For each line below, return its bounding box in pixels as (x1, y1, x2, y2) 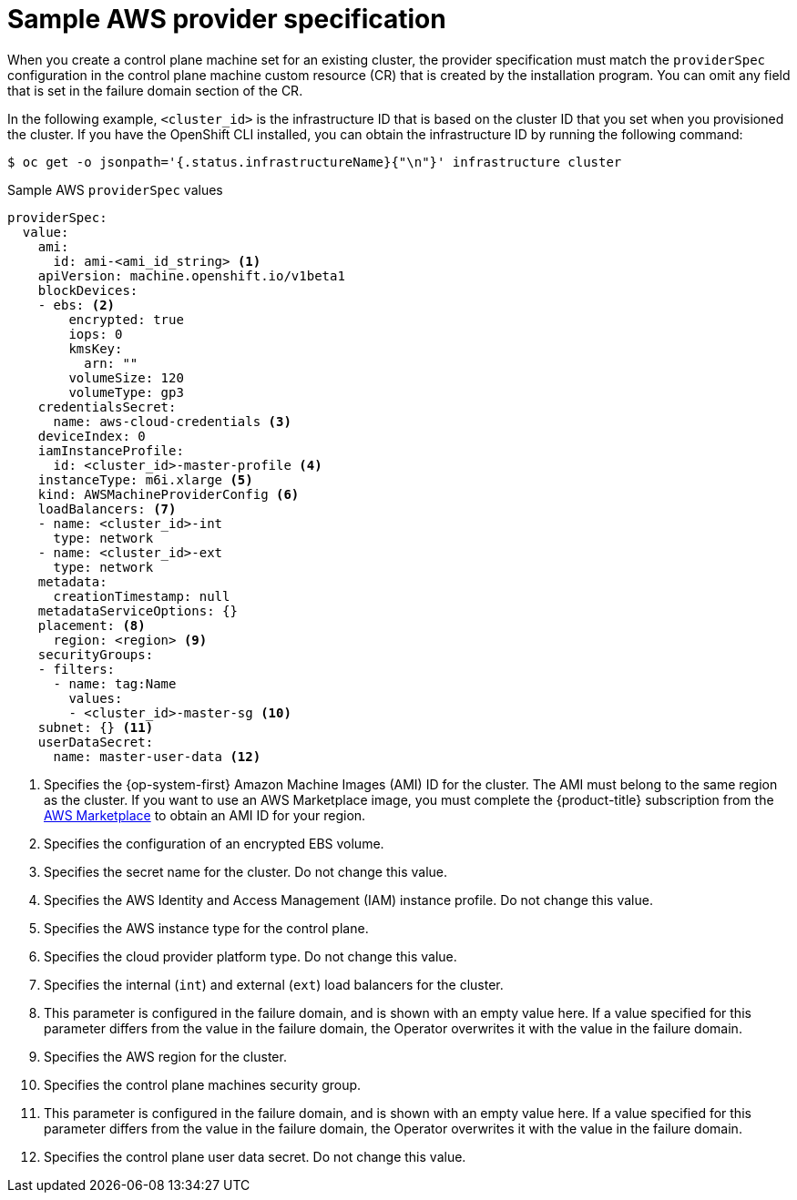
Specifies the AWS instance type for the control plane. (44, 920, 369, 936)
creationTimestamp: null (53, 588, 230, 604)
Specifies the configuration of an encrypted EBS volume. (44, 835, 384, 851)
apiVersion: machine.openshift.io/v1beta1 (37, 268, 345, 283)
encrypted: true (68, 311, 184, 327)
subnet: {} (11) (37, 719, 154, 735)
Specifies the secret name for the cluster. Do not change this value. (44, 863, 448, 880)
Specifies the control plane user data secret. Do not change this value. (44, 1148, 466, 1164)
